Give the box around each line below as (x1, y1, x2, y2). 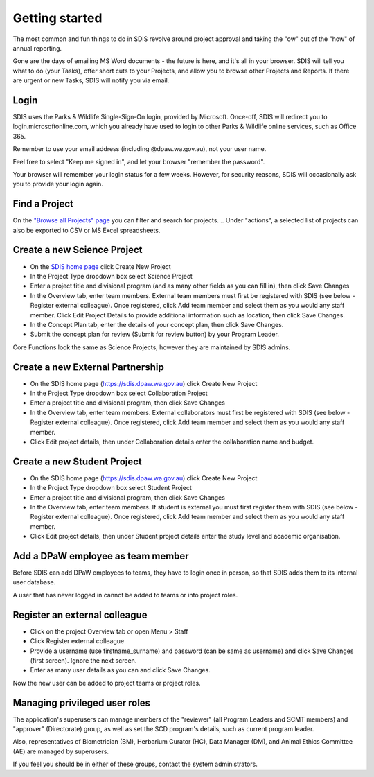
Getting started (12, 10, 103, 26)
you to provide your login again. (12, 180, 104, 189)
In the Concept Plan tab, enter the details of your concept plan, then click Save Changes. (30, 320, 284, 329)
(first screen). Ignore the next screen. (30, 656, 137, 665)
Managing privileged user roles (12, 697, 151, 708)
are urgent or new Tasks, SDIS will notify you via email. (12, 76, 170, 85)
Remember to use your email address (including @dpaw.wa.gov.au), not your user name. (12, 145, 267, 153)
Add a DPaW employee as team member (12, 550, 190, 561)
